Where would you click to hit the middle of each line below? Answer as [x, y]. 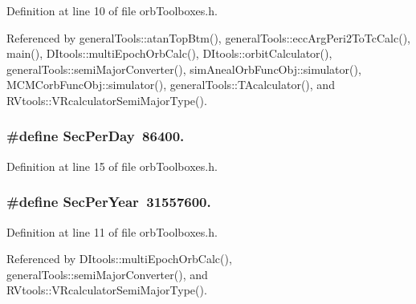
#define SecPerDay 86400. [96, 136]
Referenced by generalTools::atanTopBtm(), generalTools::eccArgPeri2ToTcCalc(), [208, 37]
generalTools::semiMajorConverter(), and [107, 274]
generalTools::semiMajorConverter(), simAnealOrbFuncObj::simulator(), [184, 69]
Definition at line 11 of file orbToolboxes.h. [112, 231]
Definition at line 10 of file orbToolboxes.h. [112, 10]
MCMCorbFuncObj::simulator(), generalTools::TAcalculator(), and [171, 85]
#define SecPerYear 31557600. [109, 202]
